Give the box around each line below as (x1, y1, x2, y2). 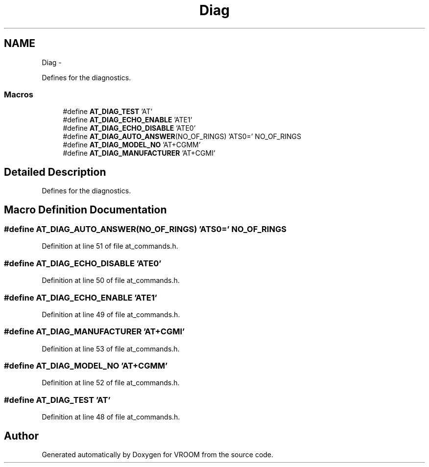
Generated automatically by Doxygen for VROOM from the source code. (42, 450, 274, 459)
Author (4, 429, 39, 442)
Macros (4, 89, 33, 99)
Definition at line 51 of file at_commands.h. (42, 242, 178, 251)
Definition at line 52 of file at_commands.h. (42, 378, 180, 387)
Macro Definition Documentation (4, 203, 167, 216)
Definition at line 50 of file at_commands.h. (42, 276, 180, 285)
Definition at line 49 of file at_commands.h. (42, 310, 180, 319)
